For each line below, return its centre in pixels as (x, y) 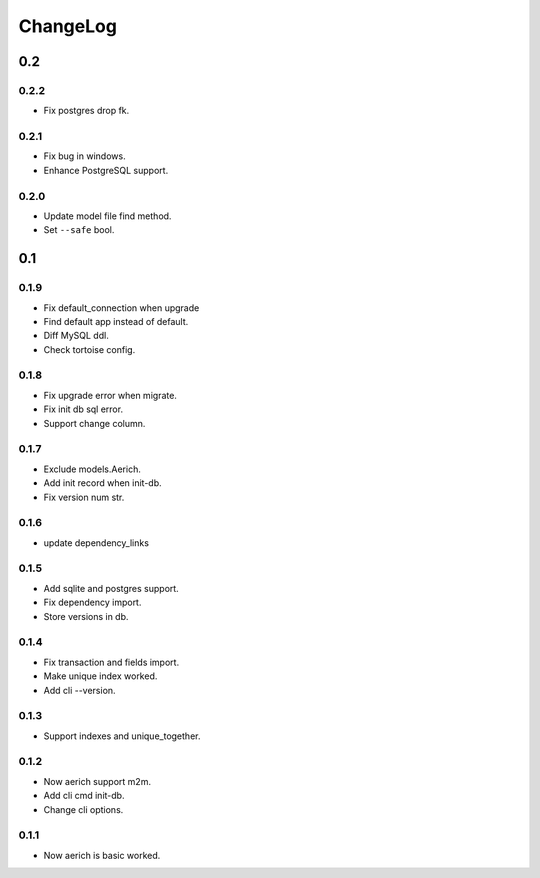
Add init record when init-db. (102, 483)
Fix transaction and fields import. (111, 662)
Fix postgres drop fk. (86, 111)
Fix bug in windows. (84, 156)
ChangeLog (67, 26)
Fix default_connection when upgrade (121, 307)
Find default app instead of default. (116, 321)
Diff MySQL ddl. (76, 336)
